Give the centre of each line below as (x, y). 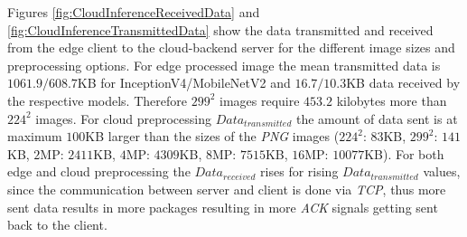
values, (442, 171)
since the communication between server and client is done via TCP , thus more (227, 189)
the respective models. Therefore (97, 100)
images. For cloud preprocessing (123, 118)
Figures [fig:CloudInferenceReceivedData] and (134, 12)
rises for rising (299, 171)
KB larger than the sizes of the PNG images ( (212, 136)
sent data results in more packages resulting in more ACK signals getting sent (223, 207)
